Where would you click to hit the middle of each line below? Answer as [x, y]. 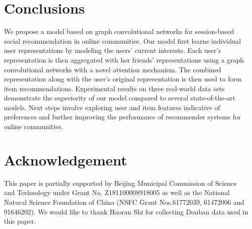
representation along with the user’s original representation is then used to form [123, 79]
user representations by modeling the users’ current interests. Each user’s [113, 50]
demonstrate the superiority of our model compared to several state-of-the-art [120, 98]
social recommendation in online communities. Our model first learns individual [123, 41]
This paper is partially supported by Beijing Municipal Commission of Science [120, 183]
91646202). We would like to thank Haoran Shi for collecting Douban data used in [126, 211]
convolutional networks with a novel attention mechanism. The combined [113, 69]
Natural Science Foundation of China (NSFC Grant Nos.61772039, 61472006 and [124, 202]
